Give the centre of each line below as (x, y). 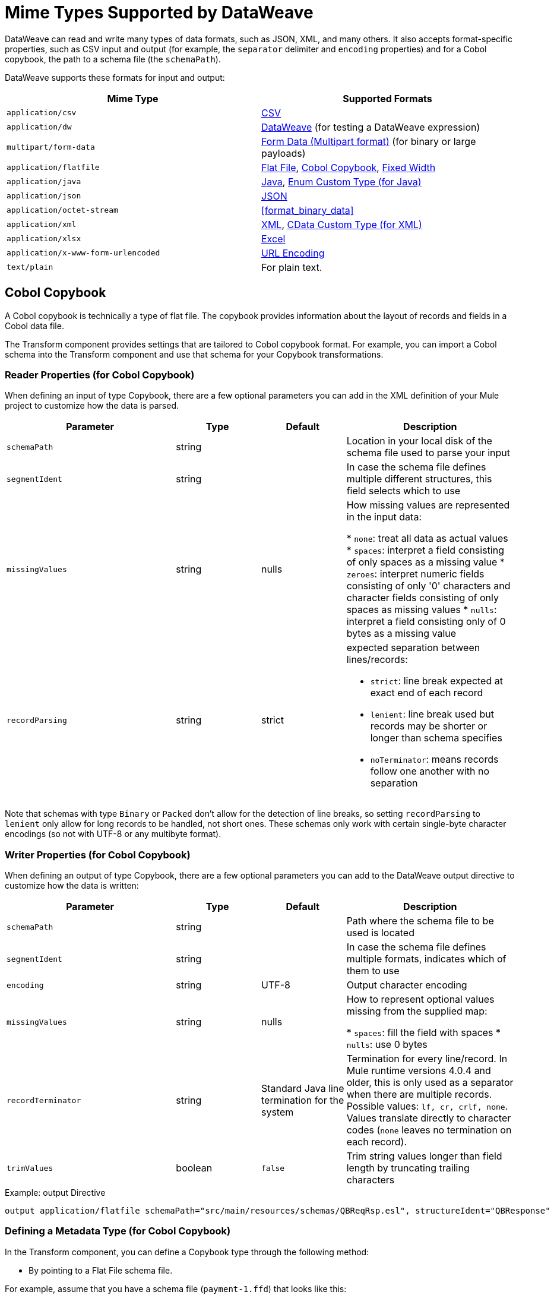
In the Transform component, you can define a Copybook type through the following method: (187, 1252)
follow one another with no (430, 771)
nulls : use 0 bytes (387, 1045)
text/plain (30, 267)
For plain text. (292, 267)
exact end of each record (427, 693)
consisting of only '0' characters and (428, 586)
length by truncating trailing (408, 1168)
